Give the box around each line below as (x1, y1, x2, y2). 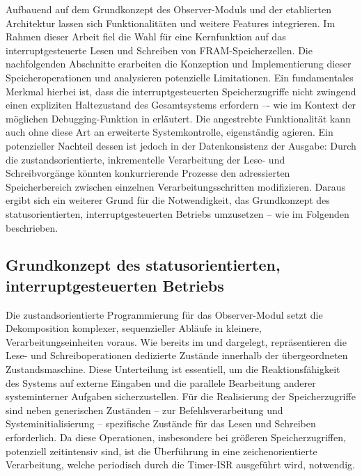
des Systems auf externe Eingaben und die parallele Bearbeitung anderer (6, 375, 316, 390)
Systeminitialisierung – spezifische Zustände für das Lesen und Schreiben (6, 416, 316, 431)
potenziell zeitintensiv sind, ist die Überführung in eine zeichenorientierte (6, 443, 317, 458)
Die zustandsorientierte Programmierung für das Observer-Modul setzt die (6, 307, 323, 322)
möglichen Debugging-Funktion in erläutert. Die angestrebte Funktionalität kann (6, 111, 351, 125)
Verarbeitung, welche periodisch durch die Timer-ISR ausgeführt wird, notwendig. (6, 457, 355, 472)
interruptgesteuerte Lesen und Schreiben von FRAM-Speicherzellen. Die (6, 42, 313, 57)
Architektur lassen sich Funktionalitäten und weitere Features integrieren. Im (6, 15, 336, 30)
